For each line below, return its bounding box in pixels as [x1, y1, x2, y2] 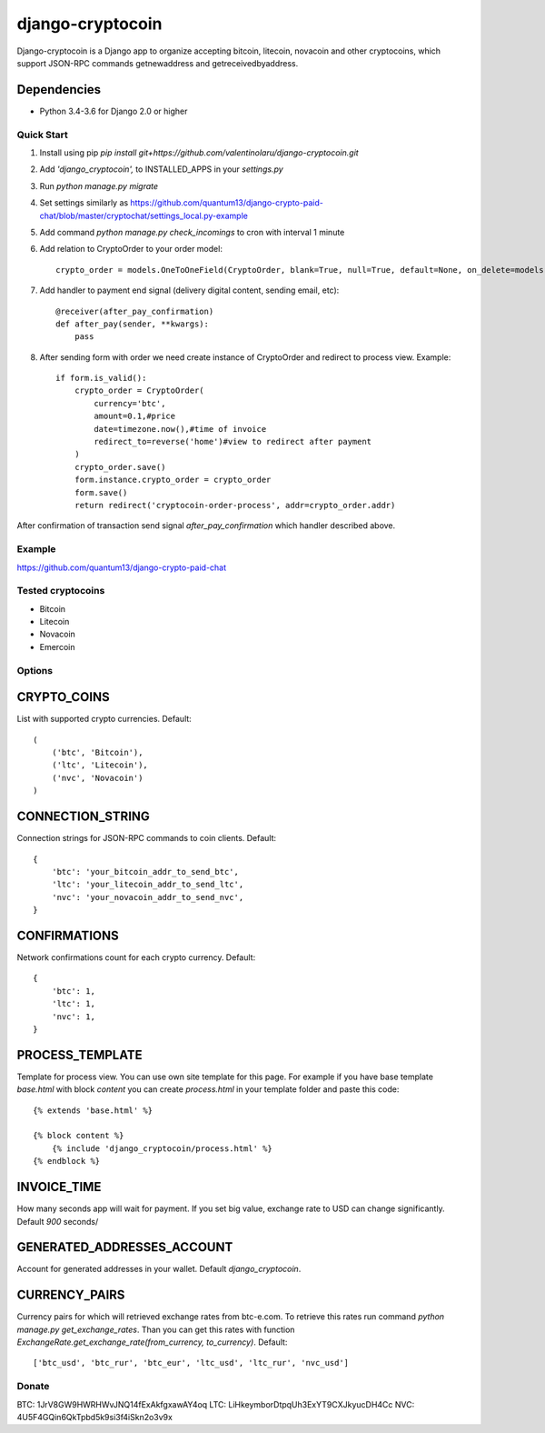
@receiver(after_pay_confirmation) [55, 306, 214, 316]
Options [16, 664, 54, 676]
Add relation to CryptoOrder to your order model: [39, 244, 223, 255]
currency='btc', [94, 398, 166, 408]
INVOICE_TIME [16, 1179, 102, 1195]
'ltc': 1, [51, 998, 95, 1009]
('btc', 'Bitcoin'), [51, 747, 144, 758]
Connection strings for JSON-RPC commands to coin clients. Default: [16, 833, 277, 844]
